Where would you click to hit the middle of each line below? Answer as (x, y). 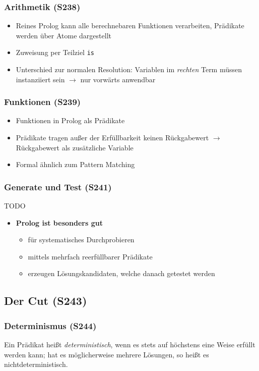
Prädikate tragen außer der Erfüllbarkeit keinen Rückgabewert (112, 138)
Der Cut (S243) (46, 301)
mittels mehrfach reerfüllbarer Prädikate (90, 256)
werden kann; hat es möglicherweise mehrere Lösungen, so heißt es (107, 354)
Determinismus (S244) (50, 325)
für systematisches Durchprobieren (81, 240)
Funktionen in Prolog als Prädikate (70, 120)
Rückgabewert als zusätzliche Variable (75, 147)
